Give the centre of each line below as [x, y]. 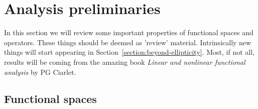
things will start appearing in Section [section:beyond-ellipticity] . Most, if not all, [130, 52]
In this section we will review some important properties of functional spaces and [129, 32]
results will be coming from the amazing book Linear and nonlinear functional [125, 62]
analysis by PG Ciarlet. [40, 72]
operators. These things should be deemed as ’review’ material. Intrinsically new [128, 42]
